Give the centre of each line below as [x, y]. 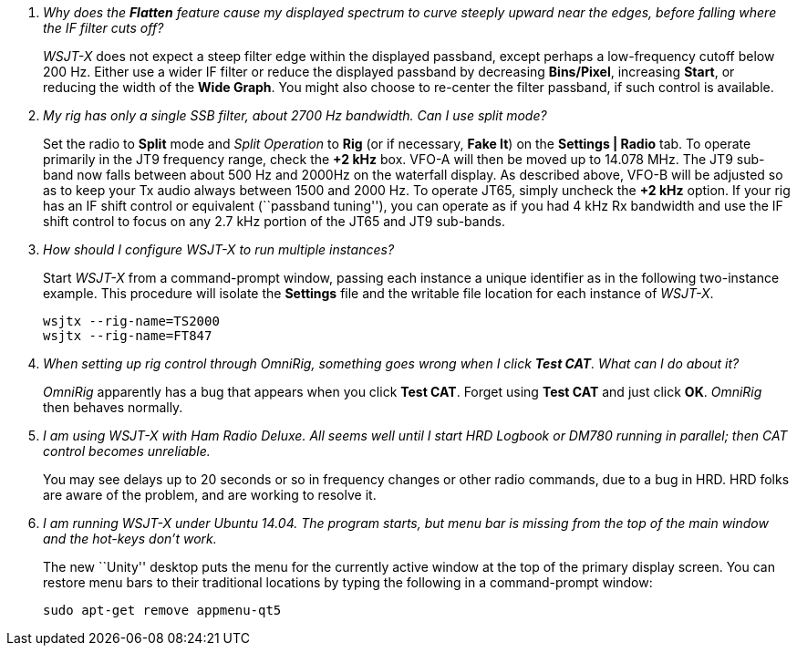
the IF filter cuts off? [104, 28]
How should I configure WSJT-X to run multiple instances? [219, 249]
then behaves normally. [113, 407]
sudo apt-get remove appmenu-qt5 [162, 610]
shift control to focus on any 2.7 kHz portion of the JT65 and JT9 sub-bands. [274, 221]
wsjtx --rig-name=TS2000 [131, 321]
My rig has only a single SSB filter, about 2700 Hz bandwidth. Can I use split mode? [295, 115]
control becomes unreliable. [127, 451]
